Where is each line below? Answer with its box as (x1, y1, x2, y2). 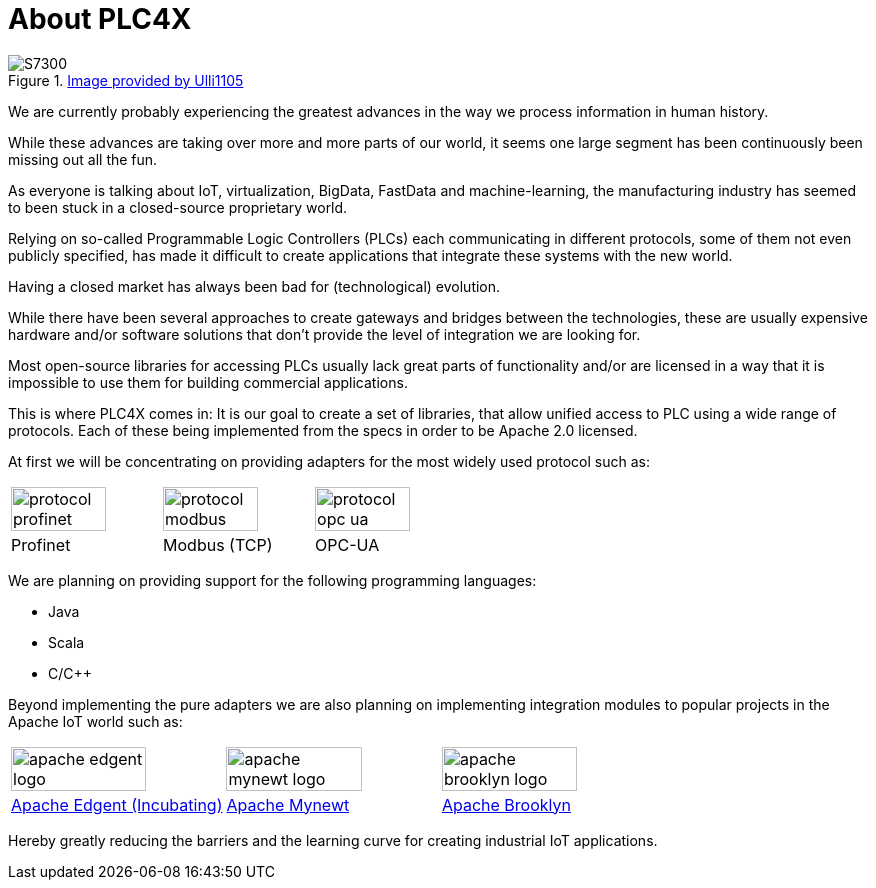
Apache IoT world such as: (8, 712, 183, 730)
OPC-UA (315, 534, 380, 555)
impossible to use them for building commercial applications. (8, 373, 408, 391)
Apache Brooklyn (441, 794, 571, 815)
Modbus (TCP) (163, 534, 273, 555)
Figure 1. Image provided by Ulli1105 (8, 71, 244, 89)
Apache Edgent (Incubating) (11, 794, 223, 815)
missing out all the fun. (8, 150, 158, 168)
